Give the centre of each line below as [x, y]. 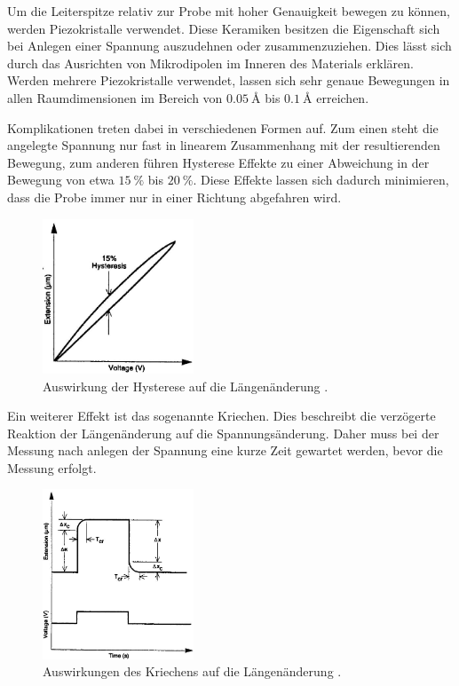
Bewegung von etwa [61, 180]
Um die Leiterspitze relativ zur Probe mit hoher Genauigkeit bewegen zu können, [229, 11]
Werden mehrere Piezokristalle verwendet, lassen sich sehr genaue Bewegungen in [229, 80]
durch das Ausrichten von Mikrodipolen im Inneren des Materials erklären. [210, 63]
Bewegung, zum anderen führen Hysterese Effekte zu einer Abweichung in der [218, 162]
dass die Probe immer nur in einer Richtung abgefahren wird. [174, 197]
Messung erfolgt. [52, 467]
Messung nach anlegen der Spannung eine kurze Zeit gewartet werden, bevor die [225, 450]
